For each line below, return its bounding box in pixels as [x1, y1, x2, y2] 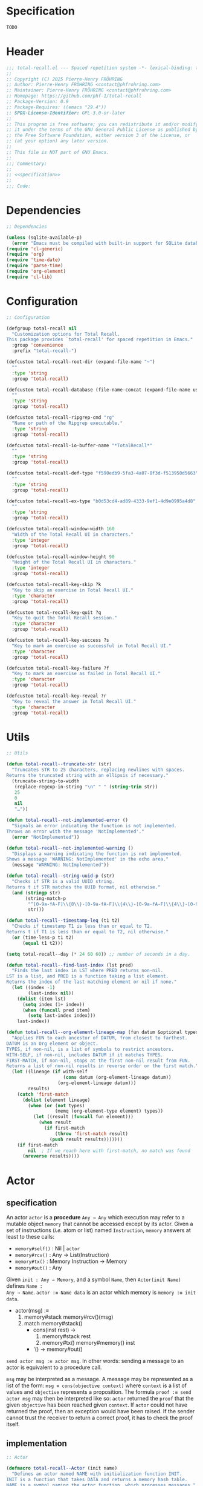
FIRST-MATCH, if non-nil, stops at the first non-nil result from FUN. [6, 1058, 190, 1064]
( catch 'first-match [17, 1091, 69, 1098]
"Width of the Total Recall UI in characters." [11, 531, 134, 538]
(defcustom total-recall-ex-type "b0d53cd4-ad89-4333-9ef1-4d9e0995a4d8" [6, 498, 196, 504]
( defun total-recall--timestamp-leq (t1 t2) [6, 918, 120, 924]
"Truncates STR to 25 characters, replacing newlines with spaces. [11, 767, 185, 773]
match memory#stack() [24, 1320, 83, 1327]
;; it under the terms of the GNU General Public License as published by [6, 127, 199, 133]
